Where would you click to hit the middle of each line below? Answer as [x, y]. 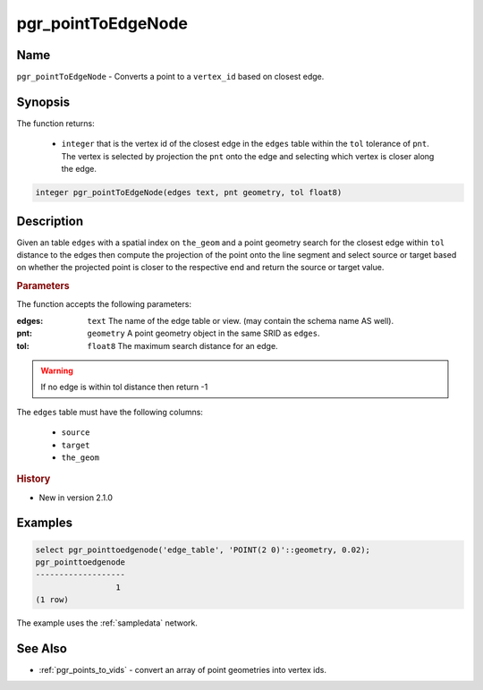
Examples [45, 523]
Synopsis [43, 102]
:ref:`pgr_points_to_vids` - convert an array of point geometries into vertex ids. [182, 670]
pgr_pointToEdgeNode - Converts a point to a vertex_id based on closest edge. [170, 77]
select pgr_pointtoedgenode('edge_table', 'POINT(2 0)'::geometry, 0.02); [203, 549]
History [34, 479]
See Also [42, 648]
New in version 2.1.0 [76, 498]
